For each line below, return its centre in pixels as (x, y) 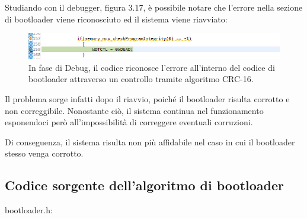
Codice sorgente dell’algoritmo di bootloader (144, 185)
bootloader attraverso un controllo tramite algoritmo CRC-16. (141, 79)
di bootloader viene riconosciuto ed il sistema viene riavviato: (116, 19)
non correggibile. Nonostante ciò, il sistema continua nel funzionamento (134, 110)
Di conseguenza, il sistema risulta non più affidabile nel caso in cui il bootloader (150, 141)
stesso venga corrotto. (44, 153)
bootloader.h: (29, 210)
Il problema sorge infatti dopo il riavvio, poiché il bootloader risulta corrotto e (147, 99)
